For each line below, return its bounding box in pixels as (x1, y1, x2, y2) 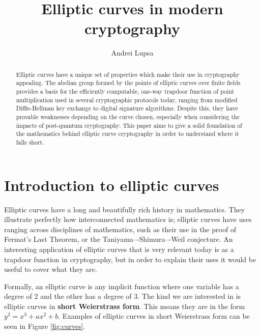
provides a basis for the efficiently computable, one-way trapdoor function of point (16, 87, 235, 96)
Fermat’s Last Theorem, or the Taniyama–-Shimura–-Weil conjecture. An (4, 234, 233, 244)
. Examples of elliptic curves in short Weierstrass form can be (58, 311, 250, 321)
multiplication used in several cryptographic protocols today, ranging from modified (16, 95, 238, 104)
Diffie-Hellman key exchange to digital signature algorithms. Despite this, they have (16, 104, 238, 113)
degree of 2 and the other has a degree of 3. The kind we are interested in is (4, 291, 241, 301)
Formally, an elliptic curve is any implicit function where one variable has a (4, 281, 239, 291)
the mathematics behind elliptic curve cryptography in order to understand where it (16, 129, 239, 138)
